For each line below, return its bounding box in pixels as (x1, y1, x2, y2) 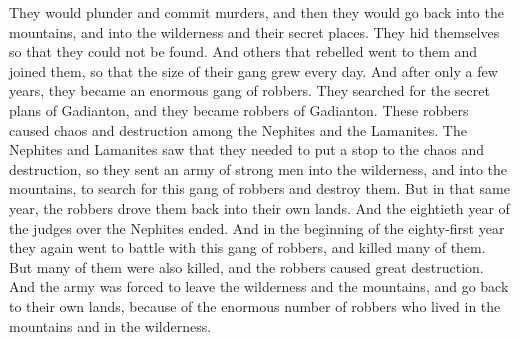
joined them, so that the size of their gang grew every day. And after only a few (9, 60, 498, 81)
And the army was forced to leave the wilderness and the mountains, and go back (9, 276, 509, 297)
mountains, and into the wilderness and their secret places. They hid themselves (9, 21, 500, 42)
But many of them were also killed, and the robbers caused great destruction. (9, 256, 484, 277)
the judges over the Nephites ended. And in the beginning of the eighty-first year (9, 217, 505, 238)
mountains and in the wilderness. (9, 315, 212, 336)
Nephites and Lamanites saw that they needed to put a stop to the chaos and (9, 139, 484, 160)
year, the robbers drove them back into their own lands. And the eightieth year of (9, 197, 510, 218)
